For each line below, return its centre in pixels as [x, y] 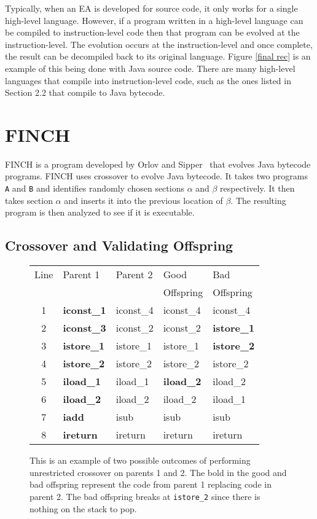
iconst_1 [84, 310]
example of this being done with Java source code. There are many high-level [150, 68]
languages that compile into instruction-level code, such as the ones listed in [148, 80]
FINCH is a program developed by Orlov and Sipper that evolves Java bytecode [158, 164]
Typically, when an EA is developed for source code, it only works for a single [151, 8]
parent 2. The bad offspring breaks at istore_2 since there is [145, 496]
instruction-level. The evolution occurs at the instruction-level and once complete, [159, 44]
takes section [29, 200]
